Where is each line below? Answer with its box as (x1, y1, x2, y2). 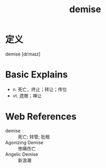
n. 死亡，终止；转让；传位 (12, 86, 67, 92)
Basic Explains (5, 69, 68, 80)
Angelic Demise (5, 151, 38, 157)
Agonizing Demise (5, 139, 44, 146)
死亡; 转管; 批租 (18, 133, 50, 139)
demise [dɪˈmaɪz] (5, 51, 41, 57)
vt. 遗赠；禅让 (12, 93, 42, 99)
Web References (5, 111, 77, 123)
